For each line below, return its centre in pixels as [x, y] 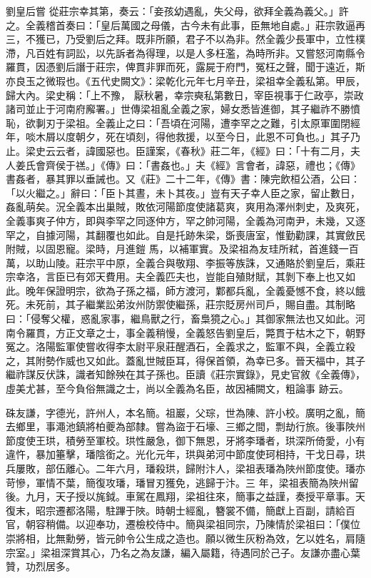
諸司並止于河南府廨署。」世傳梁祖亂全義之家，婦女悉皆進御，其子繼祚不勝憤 [183, 109]
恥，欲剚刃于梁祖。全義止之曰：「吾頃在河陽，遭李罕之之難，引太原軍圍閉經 [183, 122]
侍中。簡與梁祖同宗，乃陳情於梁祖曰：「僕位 [258, 524]
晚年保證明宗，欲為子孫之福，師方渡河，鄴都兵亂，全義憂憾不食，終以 [190, 290]
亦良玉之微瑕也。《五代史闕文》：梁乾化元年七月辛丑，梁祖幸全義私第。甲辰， [185, 80]
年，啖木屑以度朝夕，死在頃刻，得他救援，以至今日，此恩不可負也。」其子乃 [183, 137]
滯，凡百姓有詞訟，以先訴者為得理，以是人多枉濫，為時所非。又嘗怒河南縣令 [185, 52]
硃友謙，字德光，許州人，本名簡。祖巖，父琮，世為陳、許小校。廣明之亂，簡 [185, 412]
